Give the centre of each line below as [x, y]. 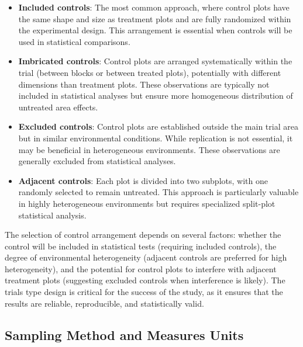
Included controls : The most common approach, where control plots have [154, 7]
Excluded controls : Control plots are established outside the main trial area [158, 126]
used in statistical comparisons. [74, 41]
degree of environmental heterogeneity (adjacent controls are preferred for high [146, 257]
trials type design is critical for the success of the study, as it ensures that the [144, 292]
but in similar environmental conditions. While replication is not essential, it [156, 138]
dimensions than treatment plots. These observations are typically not [144, 84]
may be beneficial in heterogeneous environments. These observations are [149, 149]
